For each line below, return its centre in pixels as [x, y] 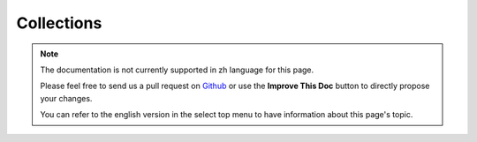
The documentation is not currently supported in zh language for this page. [177, 70]
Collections [59, 23]
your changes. [66, 98]
